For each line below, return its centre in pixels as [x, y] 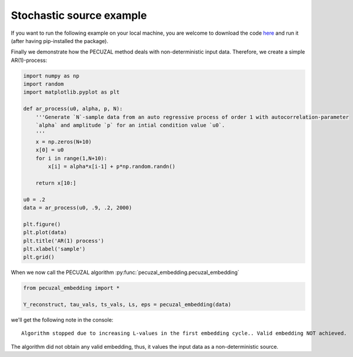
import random [44, 84]
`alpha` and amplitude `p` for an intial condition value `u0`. [130, 125]
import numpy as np [51, 76]
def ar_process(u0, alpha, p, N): [73, 109]
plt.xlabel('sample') [54, 249]
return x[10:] [56, 183]
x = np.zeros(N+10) [64, 142]
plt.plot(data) [45, 232]
